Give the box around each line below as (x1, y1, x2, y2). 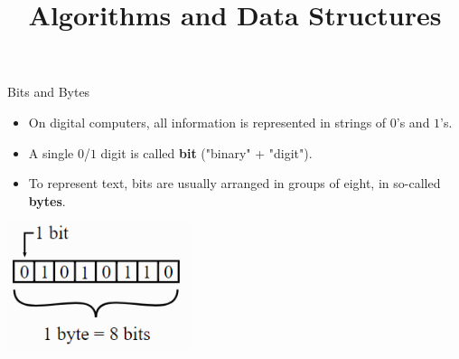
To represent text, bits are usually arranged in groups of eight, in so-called (28, 174, 441, 193)
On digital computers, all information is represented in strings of (28, 112, 387, 131)
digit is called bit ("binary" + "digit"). (100, 143, 313, 162)
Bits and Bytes (7, 82, 90, 101)
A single (28, 143, 74, 162)
